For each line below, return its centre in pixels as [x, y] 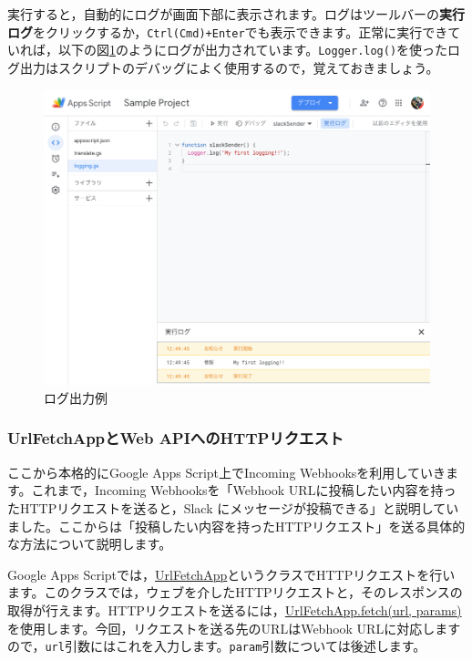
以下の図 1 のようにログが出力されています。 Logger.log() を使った [253, 50]
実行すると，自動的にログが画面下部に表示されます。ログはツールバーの [224, 14]
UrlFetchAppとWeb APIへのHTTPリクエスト [176, 438]
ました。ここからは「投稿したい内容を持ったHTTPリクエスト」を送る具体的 [236, 526]
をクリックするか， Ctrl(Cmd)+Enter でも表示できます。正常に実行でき [241, 31]
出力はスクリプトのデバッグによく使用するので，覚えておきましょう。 [229, 67]
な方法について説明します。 [90, 544]
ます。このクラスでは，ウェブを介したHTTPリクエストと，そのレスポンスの [235, 592]
